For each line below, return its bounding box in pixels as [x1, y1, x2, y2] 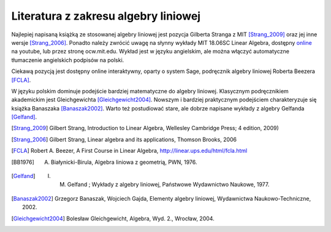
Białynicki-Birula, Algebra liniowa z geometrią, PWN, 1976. [50, 158, 197, 166]
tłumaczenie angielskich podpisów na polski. [11, 56, 124, 64]
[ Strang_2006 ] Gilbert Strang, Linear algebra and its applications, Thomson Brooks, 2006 [11, 136, 237, 143]
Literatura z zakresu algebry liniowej [11, 9, 201, 23]
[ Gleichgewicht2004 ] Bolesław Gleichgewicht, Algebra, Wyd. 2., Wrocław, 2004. [11, 215, 215, 222]
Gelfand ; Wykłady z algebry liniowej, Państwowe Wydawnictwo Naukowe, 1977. [67, 181, 270, 188]
